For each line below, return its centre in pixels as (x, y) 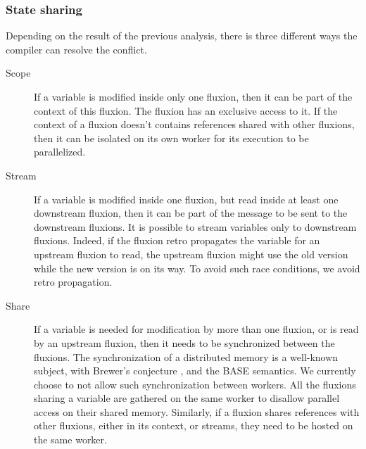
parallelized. (60, 152)
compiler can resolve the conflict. (76, 49)
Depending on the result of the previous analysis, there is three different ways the (182, 36)
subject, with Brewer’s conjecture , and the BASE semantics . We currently (195, 371)
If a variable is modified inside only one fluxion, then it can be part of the (193, 96)
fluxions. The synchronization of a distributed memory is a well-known (186, 356)
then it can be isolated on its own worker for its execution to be (171, 138)
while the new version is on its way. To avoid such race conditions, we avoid (197, 268)
